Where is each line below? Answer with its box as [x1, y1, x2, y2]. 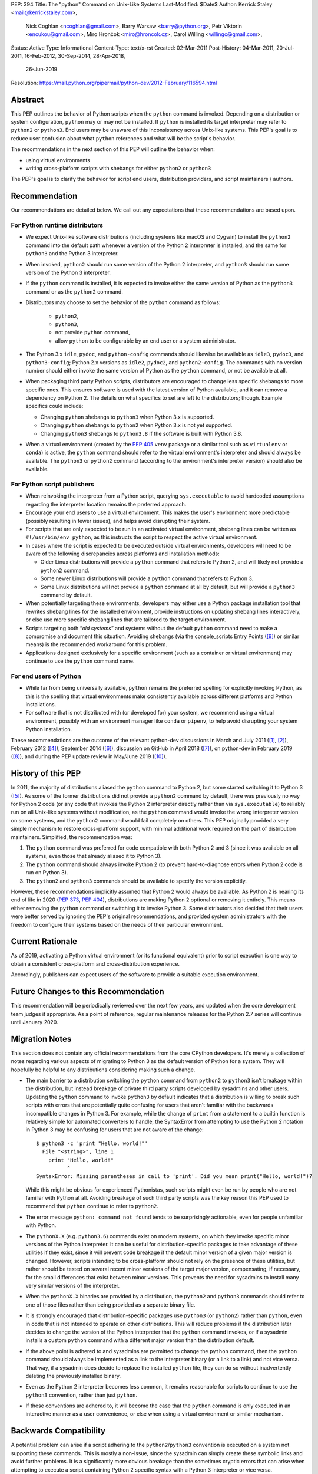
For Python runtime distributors [11, 221, 103, 229]
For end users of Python [11, 672, 82, 680]
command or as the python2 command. [25, 288, 123, 295]
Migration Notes [11, 1034, 72, 1044]
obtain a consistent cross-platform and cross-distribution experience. [11, 960, 180, 967]
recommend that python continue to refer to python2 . [25, 1203, 159, 1210]
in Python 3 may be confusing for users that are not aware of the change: [25, 1126, 204, 1133]
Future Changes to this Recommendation [11, 986, 164, 996]
